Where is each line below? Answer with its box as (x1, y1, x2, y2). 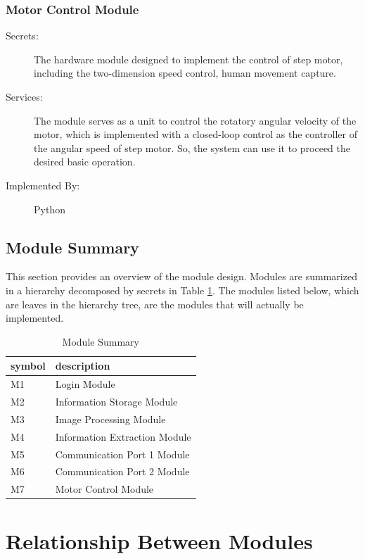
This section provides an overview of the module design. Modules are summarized (6, 269, 357, 284)
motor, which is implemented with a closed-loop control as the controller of (34, 127, 358, 142)
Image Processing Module (55, 411, 166, 426)
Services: (6, 89, 43, 103)
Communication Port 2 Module (55, 464, 190, 479)
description (55, 358, 110, 373)
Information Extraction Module (55, 429, 191, 444)
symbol (11, 358, 46, 373)
